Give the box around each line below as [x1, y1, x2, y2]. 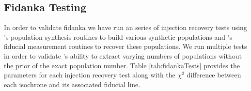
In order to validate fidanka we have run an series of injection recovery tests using [4, 22, 247, 32]
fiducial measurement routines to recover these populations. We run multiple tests [4, 41, 247, 51]
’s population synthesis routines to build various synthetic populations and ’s [4, 31, 233, 42]
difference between [187, 70, 241, 80]
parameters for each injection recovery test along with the [4, 70, 175, 80]
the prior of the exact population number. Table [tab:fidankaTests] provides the [4, 60, 240, 70]
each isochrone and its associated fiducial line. [4, 79, 141, 89]
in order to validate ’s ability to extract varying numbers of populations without [4, 50, 242, 61]
